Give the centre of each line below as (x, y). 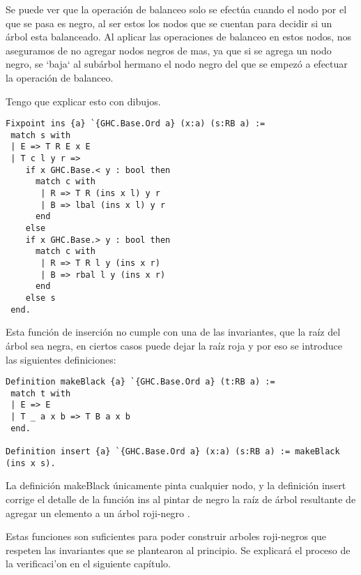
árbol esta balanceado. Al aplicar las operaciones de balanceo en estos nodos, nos (179, 37)
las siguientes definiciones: (61, 359)
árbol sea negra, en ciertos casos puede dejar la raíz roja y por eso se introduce (174, 345)
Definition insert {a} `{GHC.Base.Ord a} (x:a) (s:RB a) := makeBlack (173, 452)
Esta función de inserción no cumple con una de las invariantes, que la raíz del (173, 332)
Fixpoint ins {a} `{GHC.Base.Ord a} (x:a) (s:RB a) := (136, 124)
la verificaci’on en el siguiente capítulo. (88, 563)
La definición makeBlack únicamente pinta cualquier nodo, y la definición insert (176, 485)
